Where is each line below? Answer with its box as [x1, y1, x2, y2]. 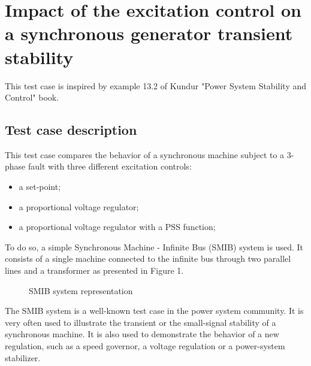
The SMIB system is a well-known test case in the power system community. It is [5, 304, 304, 317]
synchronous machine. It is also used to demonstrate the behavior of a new [5, 328, 279, 340]
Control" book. [5, 91, 59, 104]
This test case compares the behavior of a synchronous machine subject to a [5, 148, 285, 161]
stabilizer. [5, 351, 41, 364]
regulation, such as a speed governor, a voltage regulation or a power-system [5, 340, 285, 352]
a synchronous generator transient [5, 21, 293, 46]
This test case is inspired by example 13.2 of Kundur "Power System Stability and [5, 79, 307, 92]
